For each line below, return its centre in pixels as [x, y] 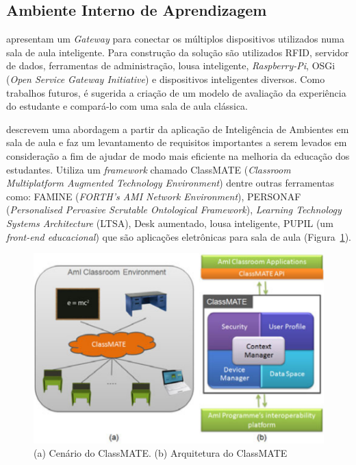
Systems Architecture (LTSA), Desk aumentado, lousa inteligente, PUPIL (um [170, 223]
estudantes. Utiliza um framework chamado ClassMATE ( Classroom [149, 169]
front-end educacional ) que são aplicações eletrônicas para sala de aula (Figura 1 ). [179, 236]
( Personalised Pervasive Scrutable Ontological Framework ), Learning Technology [174, 210]
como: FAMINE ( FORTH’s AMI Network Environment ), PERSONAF [154, 196]
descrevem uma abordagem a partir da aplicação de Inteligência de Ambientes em [178, 129]
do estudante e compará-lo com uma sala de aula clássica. [127, 106]
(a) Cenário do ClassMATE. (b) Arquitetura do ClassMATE [161, 453]
